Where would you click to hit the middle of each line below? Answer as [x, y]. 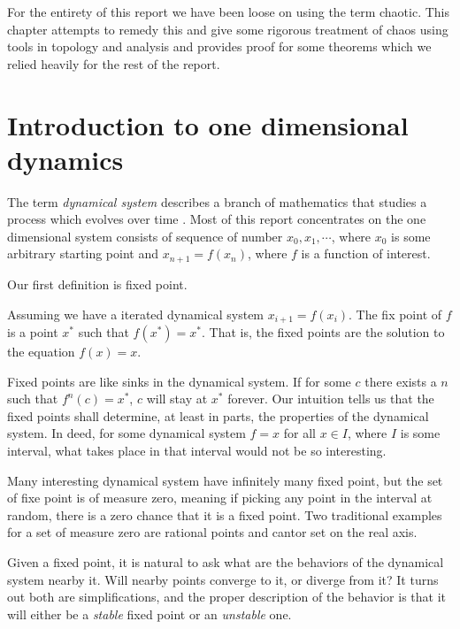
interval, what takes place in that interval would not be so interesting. [197, 450]
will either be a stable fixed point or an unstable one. [149, 614]
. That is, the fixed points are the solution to [323, 331]
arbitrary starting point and [83, 253]
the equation [41, 351]
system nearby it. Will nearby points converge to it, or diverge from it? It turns [223, 579]
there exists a [401, 381]
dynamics [65, 159]
